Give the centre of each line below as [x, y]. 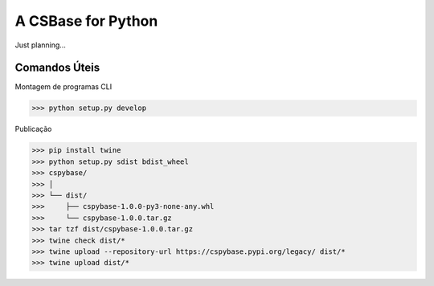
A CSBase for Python [86, 21]
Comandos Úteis [57, 68]
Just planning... [40, 45]
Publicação [33, 129]
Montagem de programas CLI [63, 87]
